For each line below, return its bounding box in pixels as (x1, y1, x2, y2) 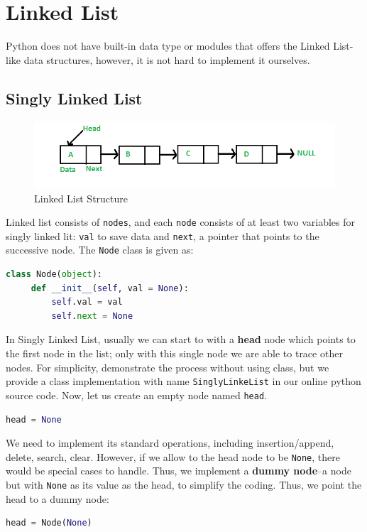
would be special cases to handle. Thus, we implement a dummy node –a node (6, 463, 351, 478)
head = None (6, 414, 62, 425)
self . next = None (51, 310, 133, 321)
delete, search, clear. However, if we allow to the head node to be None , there (6, 449, 340, 464)
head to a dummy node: (6, 491, 109, 506)
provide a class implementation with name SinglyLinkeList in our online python (6, 374, 361, 389)
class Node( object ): (6, 269, 103, 280)
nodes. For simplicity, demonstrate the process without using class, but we (6, 359, 329, 374)
